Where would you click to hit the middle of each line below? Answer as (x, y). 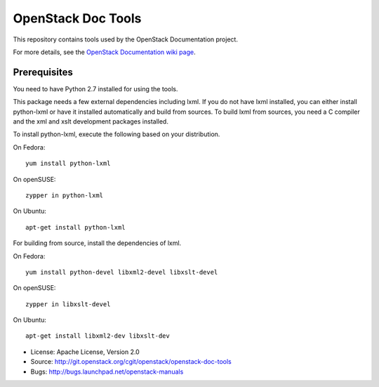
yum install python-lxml (68, 164)
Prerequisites (43, 72)
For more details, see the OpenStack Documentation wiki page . (104, 52)
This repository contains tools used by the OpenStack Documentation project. (126, 39)
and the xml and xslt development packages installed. (91, 122)
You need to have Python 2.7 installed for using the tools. (95, 88)
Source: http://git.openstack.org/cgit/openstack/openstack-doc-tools (131, 362)
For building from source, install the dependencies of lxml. (97, 243)
